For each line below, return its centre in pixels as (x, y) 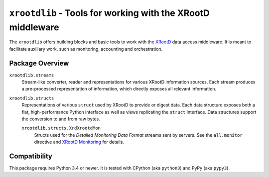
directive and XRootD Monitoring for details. (79, 142)
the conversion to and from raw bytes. (61, 119)
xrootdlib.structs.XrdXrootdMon (61, 128)
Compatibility (31, 156)
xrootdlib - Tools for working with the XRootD (110, 13)
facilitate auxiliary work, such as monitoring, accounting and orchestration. (86, 49)
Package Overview (39, 63)
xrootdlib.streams (32, 75)
